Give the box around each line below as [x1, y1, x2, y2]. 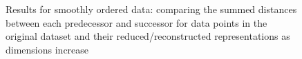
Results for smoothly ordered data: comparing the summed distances [6, 2, 297, 16]
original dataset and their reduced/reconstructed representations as [6, 29, 290, 43]
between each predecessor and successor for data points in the [6, 15, 267, 29]
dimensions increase [6, 42, 89, 56]
